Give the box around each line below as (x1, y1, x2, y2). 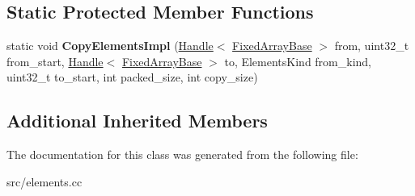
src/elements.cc (6, 173, 83, 190)
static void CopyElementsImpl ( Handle (6, 37, 214, 54)
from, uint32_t (334, 37, 409, 54)
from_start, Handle (6, 52, 104, 69)
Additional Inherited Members (6, 108, 268, 133)
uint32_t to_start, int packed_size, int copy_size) (6, 69, 258, 85)
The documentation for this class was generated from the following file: (6, 146, 358, 163)
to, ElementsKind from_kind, (224, 52, 372, 69)
